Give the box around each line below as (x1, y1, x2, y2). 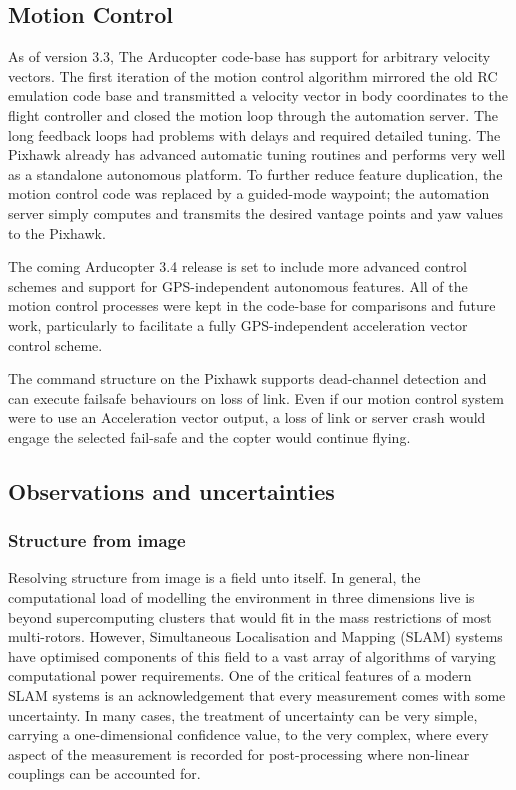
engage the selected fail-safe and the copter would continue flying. (8, 426, 411, 447)
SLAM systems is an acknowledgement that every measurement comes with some (8, 685, 506, 706)
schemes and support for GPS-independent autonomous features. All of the (8, 275, 468, 296)
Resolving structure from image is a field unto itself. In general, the (8, 567, 421, 588)
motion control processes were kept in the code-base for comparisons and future (8, 295, 496, 316)
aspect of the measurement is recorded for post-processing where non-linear (8, 743, 470, 764)
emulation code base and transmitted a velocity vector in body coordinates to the (8, 85, 509, 106)
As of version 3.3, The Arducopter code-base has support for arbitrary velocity (8, 46, 491, 67)
